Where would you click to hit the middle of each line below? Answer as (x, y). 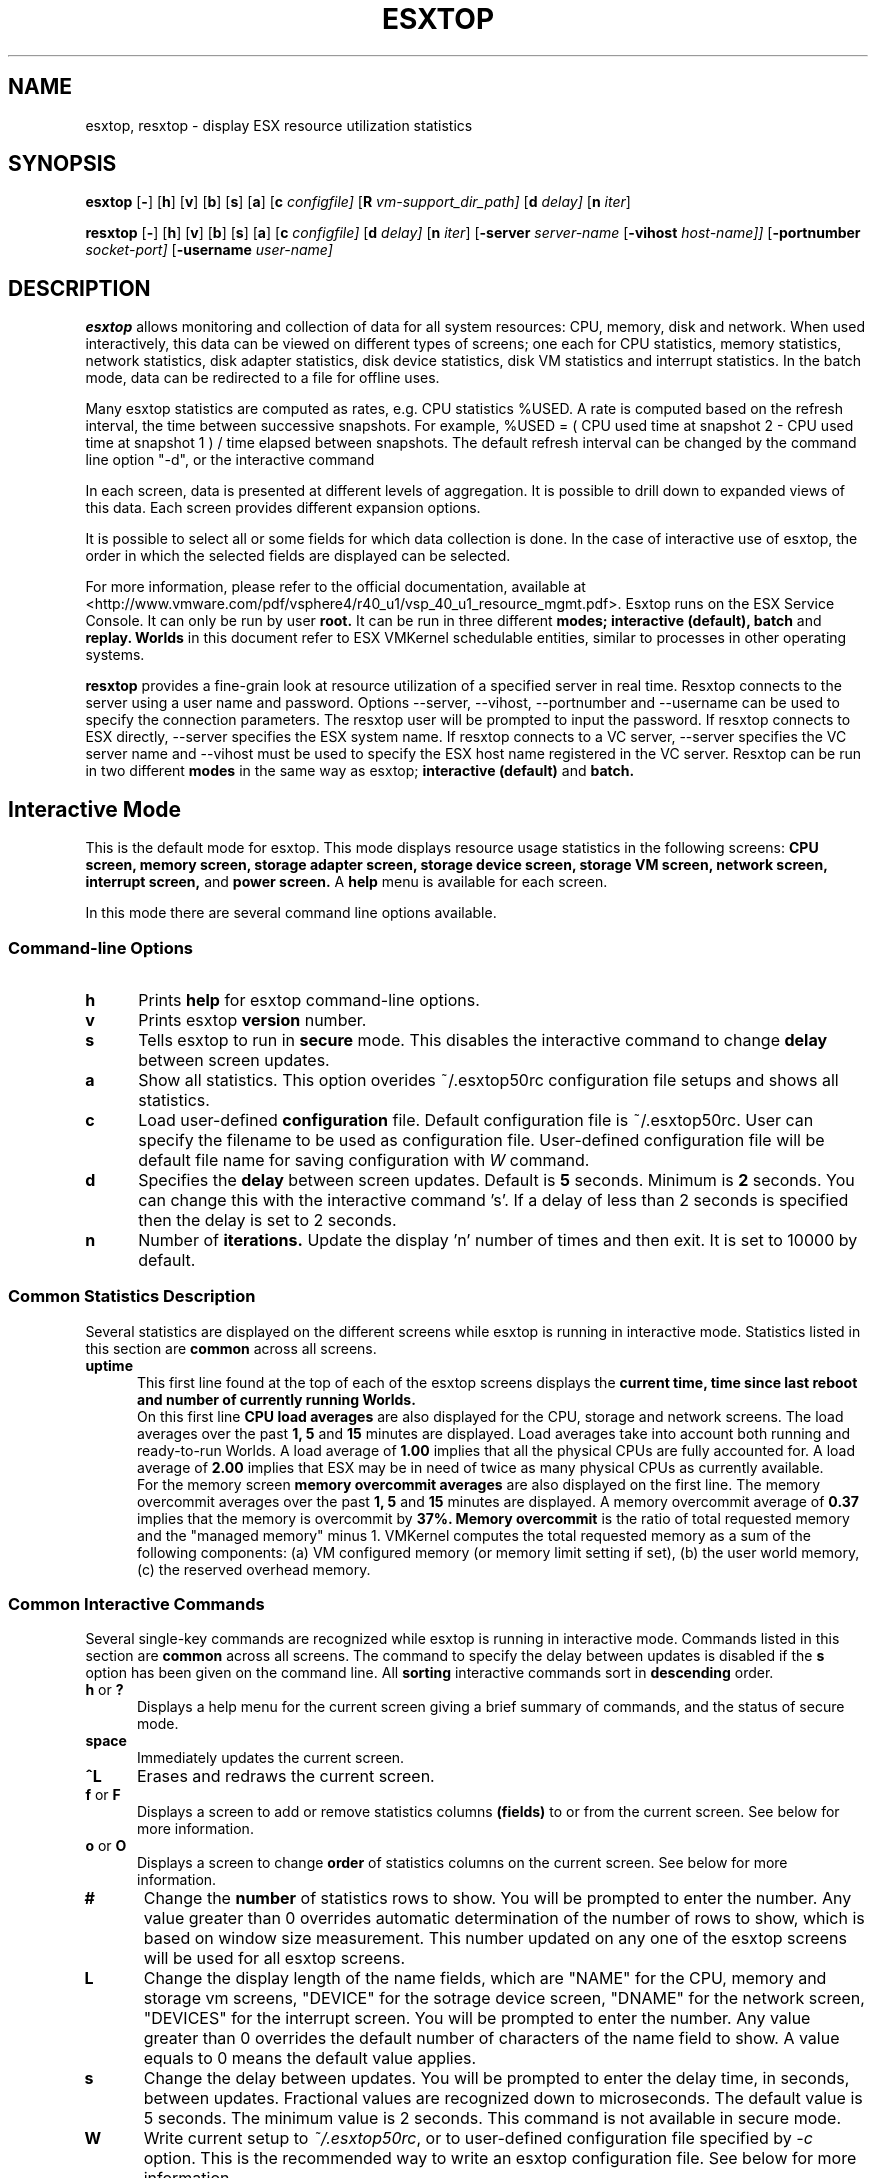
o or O (106, 1846)
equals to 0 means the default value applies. (310, 2058)
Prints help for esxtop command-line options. (309, 999)
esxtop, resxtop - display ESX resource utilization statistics (279, 125)
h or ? (104, 1690)
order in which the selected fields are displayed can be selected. (298, 556)
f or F (103, 1795)
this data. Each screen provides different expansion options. (283, 508)
